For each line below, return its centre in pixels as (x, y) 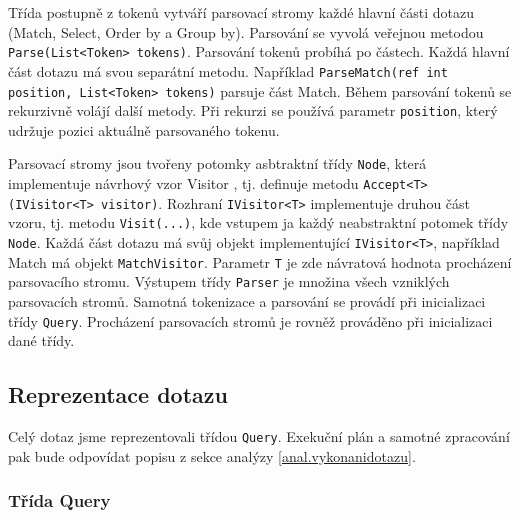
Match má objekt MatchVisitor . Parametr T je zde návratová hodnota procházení (260, 261)
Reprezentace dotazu (118, 394)
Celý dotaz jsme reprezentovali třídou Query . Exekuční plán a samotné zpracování (259, 436)
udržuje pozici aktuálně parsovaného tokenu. (144, 129)
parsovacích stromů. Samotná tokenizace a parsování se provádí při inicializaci (247, 301)
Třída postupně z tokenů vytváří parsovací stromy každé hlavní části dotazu (241, 12)
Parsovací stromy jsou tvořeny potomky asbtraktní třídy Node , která (217, 163)
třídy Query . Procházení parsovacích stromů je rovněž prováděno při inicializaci (250, 320)
